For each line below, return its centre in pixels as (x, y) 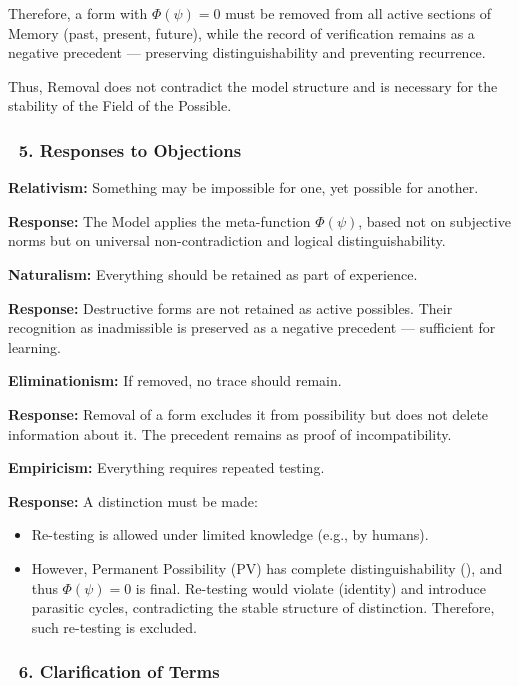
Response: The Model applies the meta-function (159, 220)
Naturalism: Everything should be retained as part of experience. (213, 273)
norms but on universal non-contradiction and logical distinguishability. (227, 240)
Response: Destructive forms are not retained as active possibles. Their (230, 307)
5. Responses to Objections (130, 149)
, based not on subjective (434, 220)
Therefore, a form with (78, 13)
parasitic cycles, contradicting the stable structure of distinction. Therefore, (263, 607)
